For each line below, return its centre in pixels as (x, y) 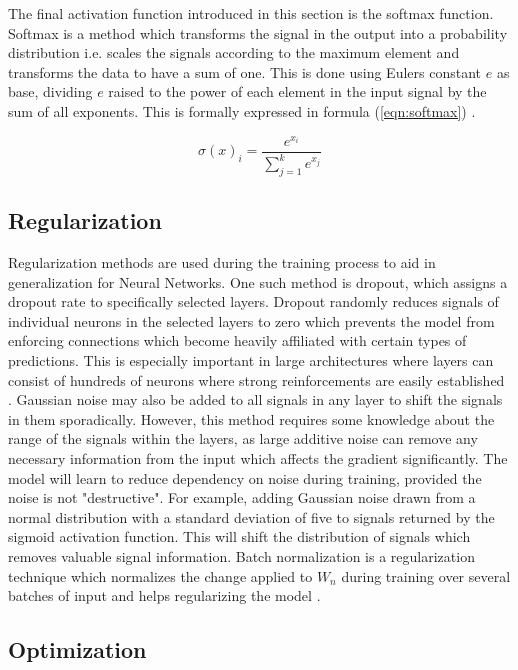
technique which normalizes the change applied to (160, 575)
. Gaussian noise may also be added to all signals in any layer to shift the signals (255, 399)
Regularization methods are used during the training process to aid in (222, 262)
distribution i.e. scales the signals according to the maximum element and (234, 52)
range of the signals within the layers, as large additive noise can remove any (243, 438)
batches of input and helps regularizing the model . (164, 595)
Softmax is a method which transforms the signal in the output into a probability (258, 32)
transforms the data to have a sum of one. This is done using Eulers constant (245, 71)
